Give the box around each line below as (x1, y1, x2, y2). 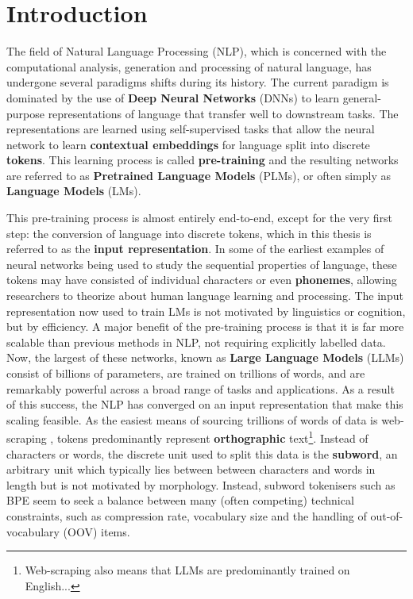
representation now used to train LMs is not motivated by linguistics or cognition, (6, 302, 406, 319)
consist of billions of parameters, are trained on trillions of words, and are (6, 365, 365, 381)
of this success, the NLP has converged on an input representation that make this (6, 396, 403, 413)
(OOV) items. (63, 523, 130, 539)
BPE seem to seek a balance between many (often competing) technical (6, 492, 354, 509)
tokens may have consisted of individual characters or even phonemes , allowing (6, 271, 397, 288)
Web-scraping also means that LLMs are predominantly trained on (25, 562, 350, 578)
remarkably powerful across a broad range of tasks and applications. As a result (6, 380, 395, 397)
